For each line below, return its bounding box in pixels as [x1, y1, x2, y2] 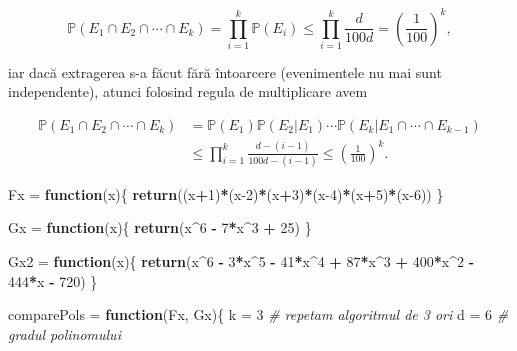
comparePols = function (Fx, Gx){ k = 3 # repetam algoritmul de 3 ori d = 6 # [8, 304, 509, 325]
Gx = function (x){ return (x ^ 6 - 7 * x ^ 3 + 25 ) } [8, 217, 312, 238]
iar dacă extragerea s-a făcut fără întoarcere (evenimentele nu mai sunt [8, 61, 442, 82]
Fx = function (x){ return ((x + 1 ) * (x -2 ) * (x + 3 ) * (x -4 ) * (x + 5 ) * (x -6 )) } [8, 183, 444, 204]
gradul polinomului [8, 323, 121, 344]
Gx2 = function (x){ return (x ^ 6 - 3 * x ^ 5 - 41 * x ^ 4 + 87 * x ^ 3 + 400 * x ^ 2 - [8, 251, 474, 272]
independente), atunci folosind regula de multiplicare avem [8, 81, 368, 102]
